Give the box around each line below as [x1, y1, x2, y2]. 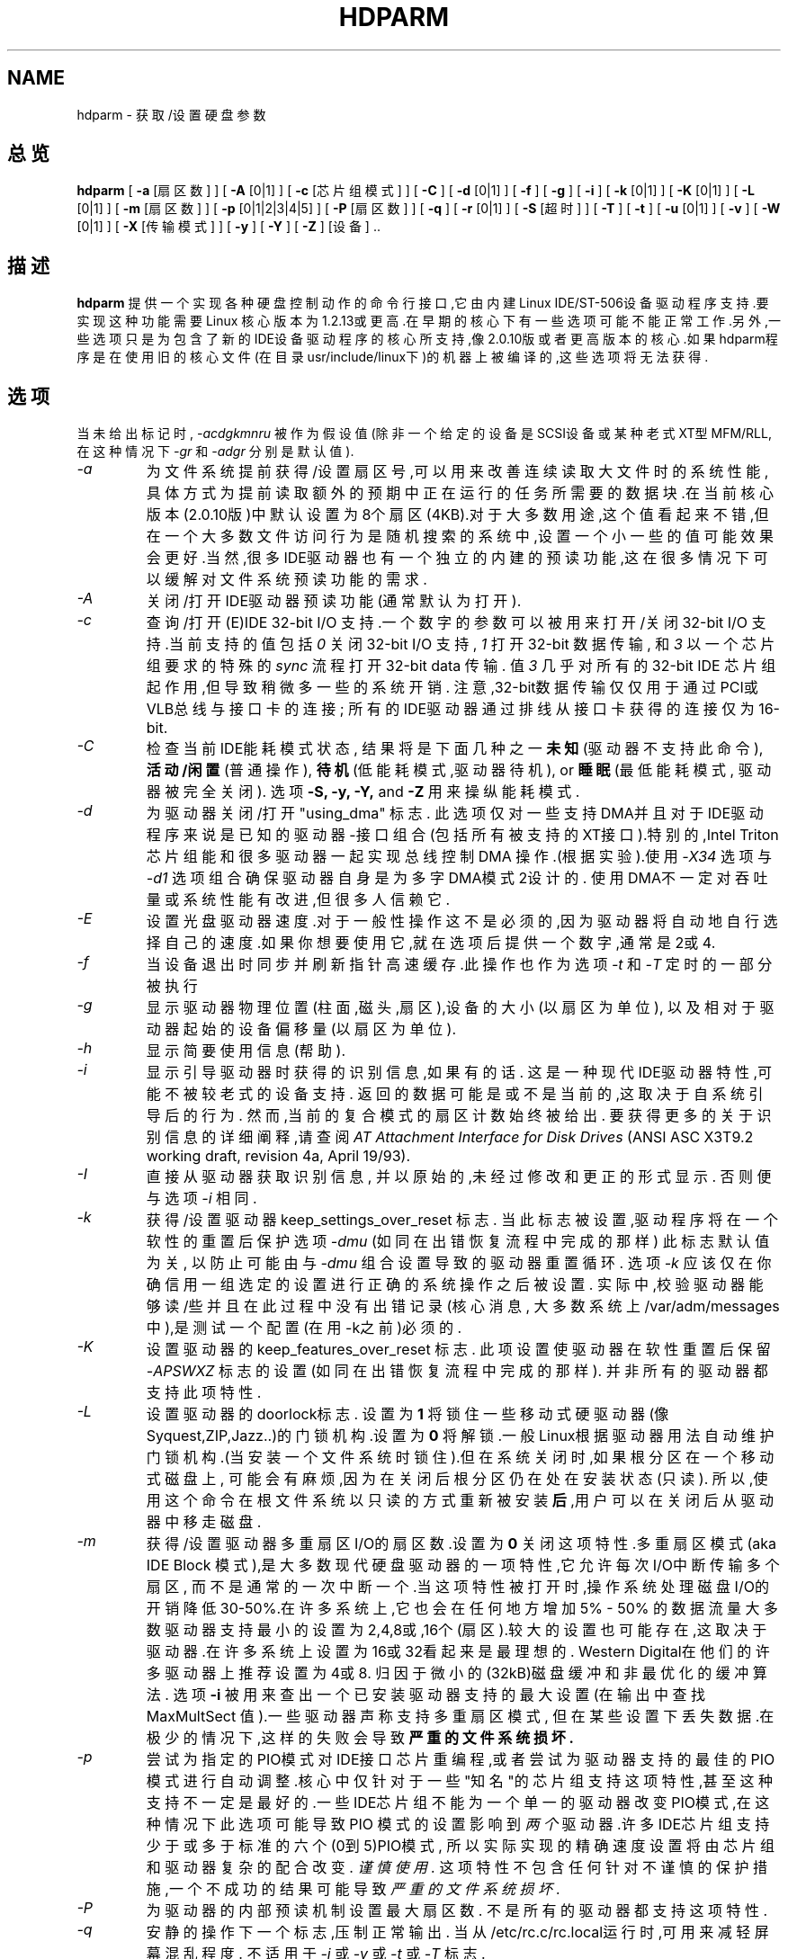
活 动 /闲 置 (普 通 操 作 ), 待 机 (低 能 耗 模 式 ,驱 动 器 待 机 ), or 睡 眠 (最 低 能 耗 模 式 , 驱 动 [146, 761, 772, 780]
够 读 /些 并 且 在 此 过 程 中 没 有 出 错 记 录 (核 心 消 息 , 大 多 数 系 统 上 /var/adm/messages [146, 1297, 780, 1316]
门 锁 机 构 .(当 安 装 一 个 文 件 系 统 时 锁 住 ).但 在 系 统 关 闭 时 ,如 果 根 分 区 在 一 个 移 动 [146, 1448, 775, 1467]
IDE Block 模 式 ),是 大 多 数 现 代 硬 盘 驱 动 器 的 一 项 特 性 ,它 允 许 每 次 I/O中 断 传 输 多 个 [146, 1556, 780, 1575]
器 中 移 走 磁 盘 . [146, 1513, 262, 1532]
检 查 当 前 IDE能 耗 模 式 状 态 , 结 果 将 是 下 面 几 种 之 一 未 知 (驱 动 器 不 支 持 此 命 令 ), [146, 739, 764, 758]
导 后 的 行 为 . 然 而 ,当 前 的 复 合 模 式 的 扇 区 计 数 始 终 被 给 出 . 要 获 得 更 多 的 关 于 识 [146, 1106, 772, 1125]
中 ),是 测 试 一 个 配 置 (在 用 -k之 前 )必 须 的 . [146, 1319, 462, 1337]
